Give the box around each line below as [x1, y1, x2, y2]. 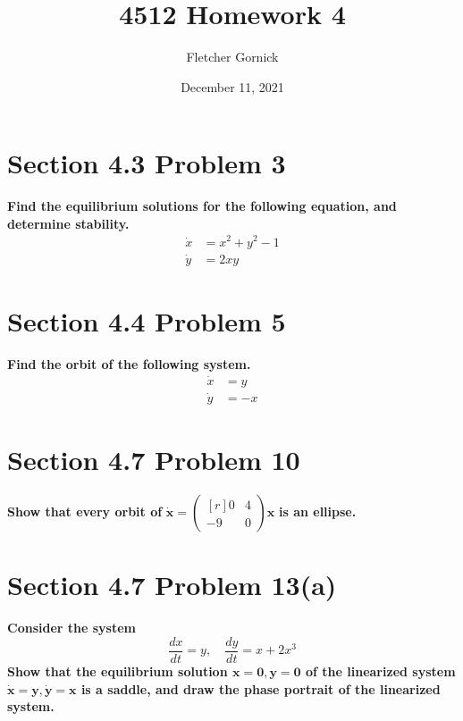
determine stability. [7, 214, 130, 232]
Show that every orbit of [7, 502, 163, 521]
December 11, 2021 [181, 77, 284, 96]
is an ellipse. [278, 502, 357, 521]
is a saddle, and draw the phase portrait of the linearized [80, 679, 441, 698]
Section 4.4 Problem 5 [7, 302, 286, 339]
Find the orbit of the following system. [7, 354, 251, 373]
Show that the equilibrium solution [7, 661, 228, 680]
